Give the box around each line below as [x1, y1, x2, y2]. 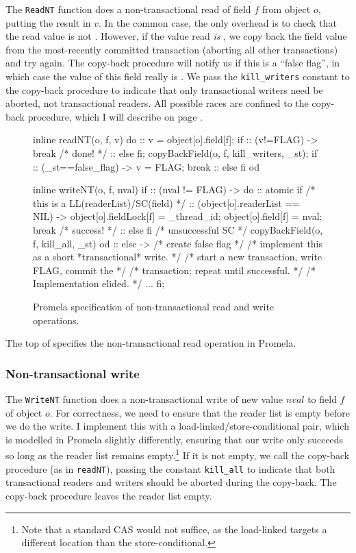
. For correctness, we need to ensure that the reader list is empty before [49, 405, 351, 419]
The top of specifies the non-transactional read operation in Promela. [5, 336, 296, 350]
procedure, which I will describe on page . [27, 109, 203, 123]
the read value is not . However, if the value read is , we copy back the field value [5, 29, 347, 43]
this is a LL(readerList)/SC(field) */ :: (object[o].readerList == [33, 195, 301, 210]
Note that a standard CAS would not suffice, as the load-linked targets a [21, 521, 327, 536]
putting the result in [5, 15, 91, 29]
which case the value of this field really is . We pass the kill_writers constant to [5, 69, 350, 84]
